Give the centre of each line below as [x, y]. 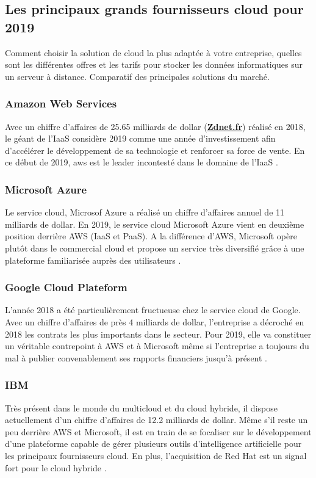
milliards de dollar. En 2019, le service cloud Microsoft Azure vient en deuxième [155, 224]
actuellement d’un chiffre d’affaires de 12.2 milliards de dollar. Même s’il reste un [156, 420]
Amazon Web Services [61, 103]
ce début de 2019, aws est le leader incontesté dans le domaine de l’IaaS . [142, 162]
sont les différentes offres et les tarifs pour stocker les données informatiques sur [154, 64]
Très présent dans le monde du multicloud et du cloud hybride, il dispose [141, 407]
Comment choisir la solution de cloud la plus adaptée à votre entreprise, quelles [153, 52]
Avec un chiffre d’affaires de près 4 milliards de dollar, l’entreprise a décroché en [155, 321]
